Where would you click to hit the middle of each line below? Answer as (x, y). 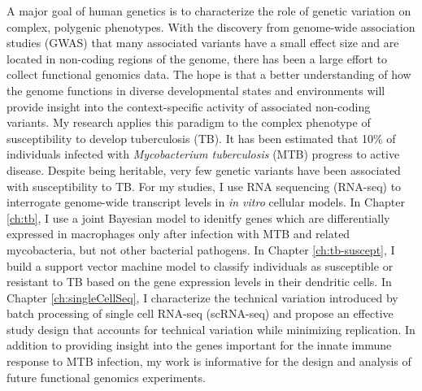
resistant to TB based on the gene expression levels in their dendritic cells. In (199, 282)
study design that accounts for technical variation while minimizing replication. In (211, 329)
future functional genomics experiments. (106, 377)
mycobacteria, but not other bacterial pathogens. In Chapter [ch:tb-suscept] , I (201, 249)
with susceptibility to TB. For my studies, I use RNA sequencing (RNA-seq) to (204, 186)
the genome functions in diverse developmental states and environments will (196, 90)
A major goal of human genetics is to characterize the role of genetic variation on (209, 11)
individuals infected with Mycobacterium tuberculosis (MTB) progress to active (203, 154)
